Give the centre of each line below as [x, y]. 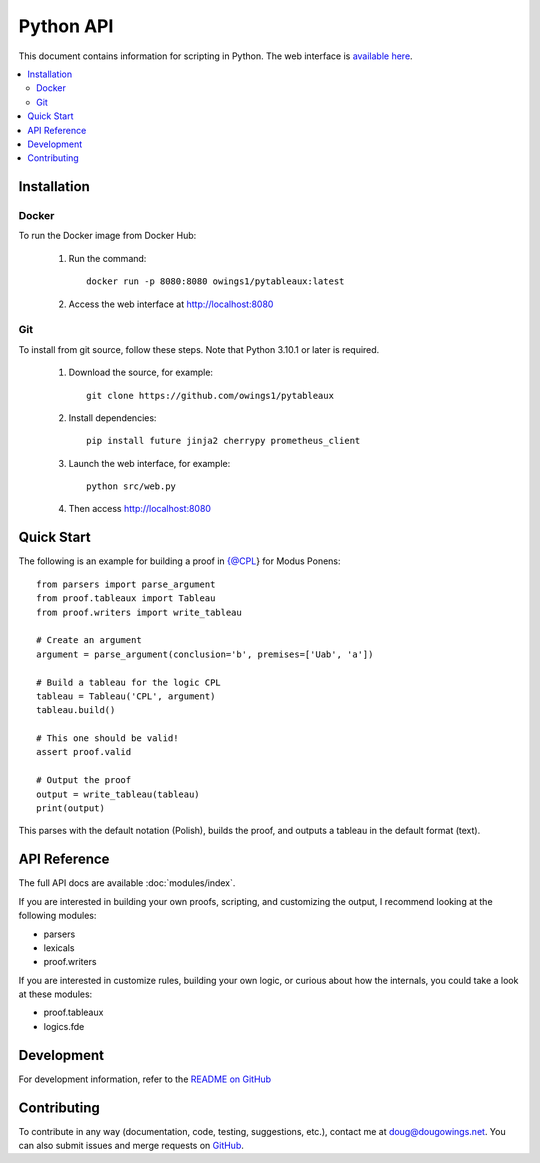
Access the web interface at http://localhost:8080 [171, 304]
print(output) [70, 808]
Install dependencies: [112, 417]
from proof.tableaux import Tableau [126, 598]
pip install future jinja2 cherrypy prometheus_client [223, 441]
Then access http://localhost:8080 [140, 509]
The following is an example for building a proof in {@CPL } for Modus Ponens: [179, 561]
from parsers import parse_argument [126, 584]
